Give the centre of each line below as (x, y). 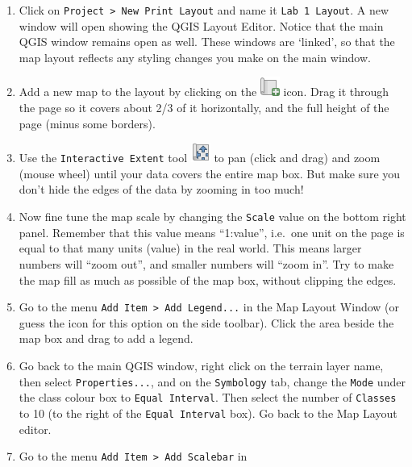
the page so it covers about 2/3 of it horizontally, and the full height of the (204, 108)
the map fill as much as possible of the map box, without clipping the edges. (208, 279)
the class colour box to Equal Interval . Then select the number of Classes (208, 397)
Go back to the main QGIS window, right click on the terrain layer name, (201, 365)
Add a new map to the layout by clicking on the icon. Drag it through (204, 92)
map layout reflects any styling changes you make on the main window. (195, 57)
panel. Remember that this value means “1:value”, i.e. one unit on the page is (212, 232)
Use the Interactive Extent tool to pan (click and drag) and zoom (200, 158)
